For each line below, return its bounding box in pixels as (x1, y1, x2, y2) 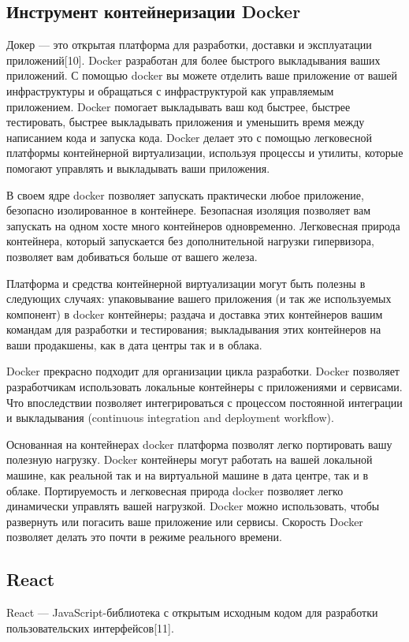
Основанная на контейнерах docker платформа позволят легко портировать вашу (6, 435, 392, 452)
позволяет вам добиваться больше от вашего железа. (6, 248, 258, 264)
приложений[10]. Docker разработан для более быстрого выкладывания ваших (6, 51, 381, 68)
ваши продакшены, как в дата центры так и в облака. (6, 336, 262, 353)
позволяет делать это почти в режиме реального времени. (6, 528, 282, 545)
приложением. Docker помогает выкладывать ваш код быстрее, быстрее (6, 98, 351, 114)
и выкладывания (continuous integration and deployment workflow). (6, 409, 334, 426)
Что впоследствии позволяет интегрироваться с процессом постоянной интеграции (6, 394, 403, 410)
